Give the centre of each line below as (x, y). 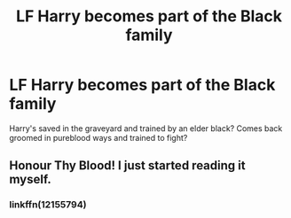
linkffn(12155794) (48, 205)
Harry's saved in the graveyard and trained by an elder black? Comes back (146, 128)
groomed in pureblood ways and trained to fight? (98, 137)
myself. (30, 179)
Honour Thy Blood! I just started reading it (127, 166)
